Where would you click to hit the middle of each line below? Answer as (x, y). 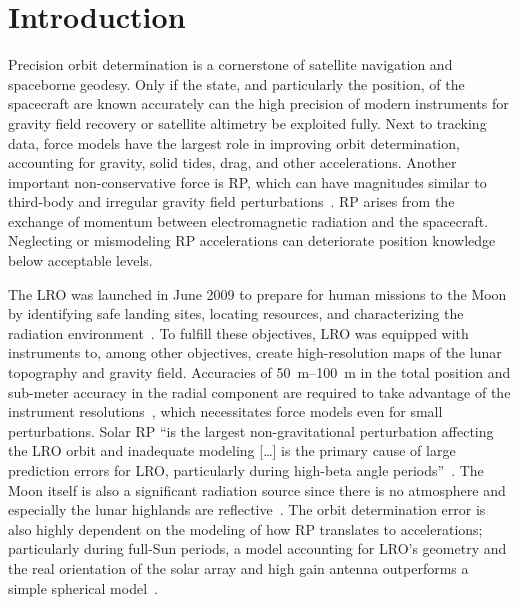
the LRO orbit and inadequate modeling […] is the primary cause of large (232, 450)
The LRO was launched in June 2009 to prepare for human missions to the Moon (257, 293)
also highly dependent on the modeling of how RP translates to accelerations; (245, 528)
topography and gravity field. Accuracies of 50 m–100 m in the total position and (259, 372)
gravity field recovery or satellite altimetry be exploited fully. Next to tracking (247, 122)
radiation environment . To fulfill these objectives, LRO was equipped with (238, 332)
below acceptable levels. (80, 260)
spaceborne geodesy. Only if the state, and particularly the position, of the (236, 83)
